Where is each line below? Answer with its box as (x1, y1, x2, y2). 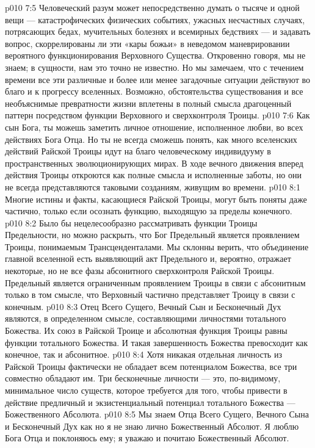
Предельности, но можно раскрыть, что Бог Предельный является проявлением (5, 228, 300, 241)
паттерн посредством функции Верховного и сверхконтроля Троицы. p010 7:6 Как (5, 109, 310, 121)
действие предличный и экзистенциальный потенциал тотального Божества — (5, 396, 295, 408)
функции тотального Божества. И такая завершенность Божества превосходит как (5, 336, 308, 349)
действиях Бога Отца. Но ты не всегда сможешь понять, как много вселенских (5, 132, 297, 145)
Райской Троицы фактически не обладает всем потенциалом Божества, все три (5, 359, 297, 372)
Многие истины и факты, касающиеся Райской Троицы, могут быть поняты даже (5, 192, 307, 205)
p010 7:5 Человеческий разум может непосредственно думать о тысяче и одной (5, 1, 300, 13)
